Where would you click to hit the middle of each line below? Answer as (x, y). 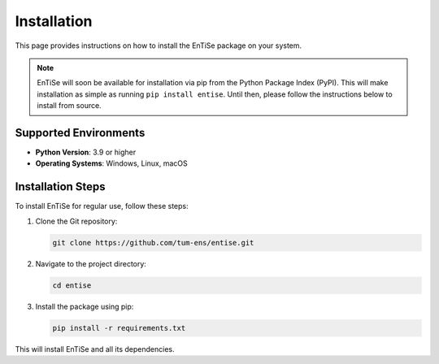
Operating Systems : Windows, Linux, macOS (112, 163)
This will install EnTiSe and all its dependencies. (95, 349)
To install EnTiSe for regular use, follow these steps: (102, 206)
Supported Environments (80, 133)
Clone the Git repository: (76, 221)
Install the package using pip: (85, 306)
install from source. (69, 106)
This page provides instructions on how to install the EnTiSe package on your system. (159, 45)
